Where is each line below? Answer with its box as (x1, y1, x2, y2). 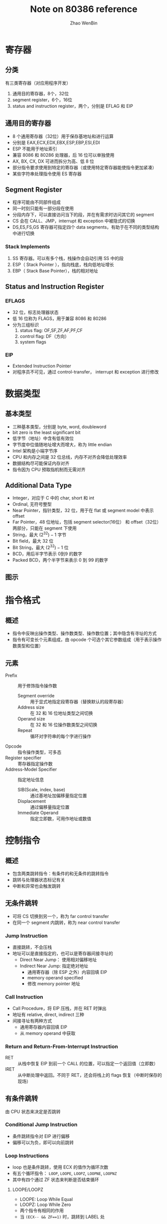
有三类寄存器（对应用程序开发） (5, 80, 71, 86)
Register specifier (5, 755, 41, 761)
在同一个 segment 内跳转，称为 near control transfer (12, 919, 121, 925)
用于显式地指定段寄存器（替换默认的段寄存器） (30, 698, 126, 704)
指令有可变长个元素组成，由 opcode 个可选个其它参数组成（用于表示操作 (12, 636, 162, 642)
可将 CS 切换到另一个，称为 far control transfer (12, 913, 109, 919)
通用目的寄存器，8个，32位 (12, 90, 69, 96)
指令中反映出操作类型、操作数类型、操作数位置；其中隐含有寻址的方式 (12, 630, 157, 636)
